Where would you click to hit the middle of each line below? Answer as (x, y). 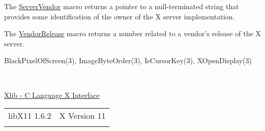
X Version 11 (83, 116)
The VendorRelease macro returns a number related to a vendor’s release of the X (133, 33)
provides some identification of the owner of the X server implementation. (119, 16)
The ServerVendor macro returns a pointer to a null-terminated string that (122, 6)
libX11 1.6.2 (30, 116)
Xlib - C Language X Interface (52, 95)
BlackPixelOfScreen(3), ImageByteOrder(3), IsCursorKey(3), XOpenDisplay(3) (128, 60)
